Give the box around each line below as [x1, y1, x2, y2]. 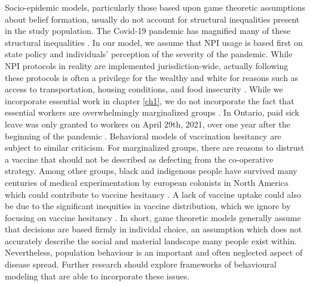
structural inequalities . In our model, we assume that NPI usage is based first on [5, 36, 303, 48]
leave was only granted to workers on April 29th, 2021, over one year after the [5, 117, 290, 130]
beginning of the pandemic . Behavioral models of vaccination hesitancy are [5, 129, 281, 142]
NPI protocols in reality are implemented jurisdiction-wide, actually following [5, 59, 288, 71]
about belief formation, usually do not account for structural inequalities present [5, 13, 300, 25]
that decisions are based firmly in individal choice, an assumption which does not [5, 223, 302, 235]
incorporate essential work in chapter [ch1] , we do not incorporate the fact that [5, 94, 294, 107]
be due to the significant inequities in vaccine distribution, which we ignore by [5, 200, 291, 212]
